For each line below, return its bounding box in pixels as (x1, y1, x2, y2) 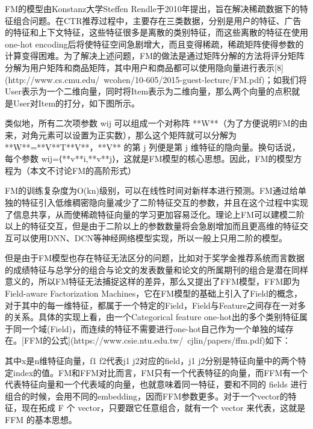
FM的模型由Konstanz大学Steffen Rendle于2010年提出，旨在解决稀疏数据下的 (5, 2, 300, 14)
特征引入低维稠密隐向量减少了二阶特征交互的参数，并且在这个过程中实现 (21, 196, 308, 208)
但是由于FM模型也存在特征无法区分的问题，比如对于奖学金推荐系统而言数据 (5, 252, 305, 264)
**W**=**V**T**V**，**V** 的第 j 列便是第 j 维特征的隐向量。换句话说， (5, 140, 300, 153)
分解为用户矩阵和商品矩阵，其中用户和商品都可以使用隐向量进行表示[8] (5, 61, 284, 73)
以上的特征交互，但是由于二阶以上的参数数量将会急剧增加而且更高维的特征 (5, 220, 300, 232)
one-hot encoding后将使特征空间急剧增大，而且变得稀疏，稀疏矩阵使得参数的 (5, 37, 304, 50)
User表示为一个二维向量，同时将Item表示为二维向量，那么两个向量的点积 (5, 85, 292, 97)
